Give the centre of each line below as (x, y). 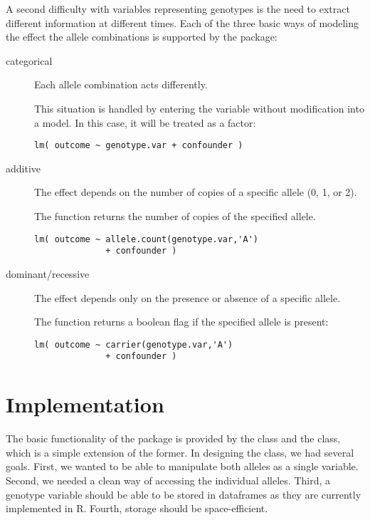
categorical (29, 60)
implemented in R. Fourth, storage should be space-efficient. (137, 508)
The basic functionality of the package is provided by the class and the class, (173, 438)
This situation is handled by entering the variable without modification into (199, 108)
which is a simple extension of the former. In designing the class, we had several (180, 452)
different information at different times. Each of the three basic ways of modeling (183, 22)
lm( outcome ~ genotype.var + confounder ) (139, 146)
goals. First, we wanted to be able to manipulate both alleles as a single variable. (182, 466)
